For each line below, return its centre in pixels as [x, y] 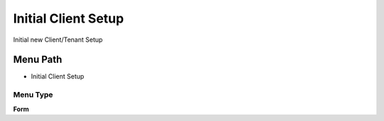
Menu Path [38, 60]
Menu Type [33, 95]
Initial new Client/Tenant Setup [58, 40]
